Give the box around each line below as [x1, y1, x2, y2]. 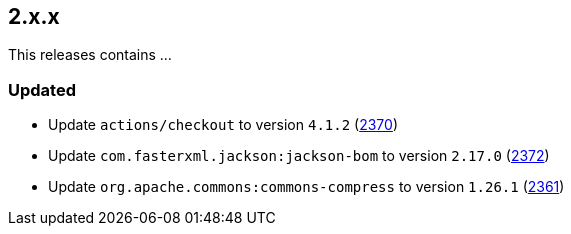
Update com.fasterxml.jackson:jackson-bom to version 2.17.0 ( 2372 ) [48, 147, 550, 165]
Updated [8, 79, 76, 100]
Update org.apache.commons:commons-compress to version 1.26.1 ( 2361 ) [48, 178, 565, 196]
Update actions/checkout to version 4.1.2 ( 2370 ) [48, 116, 398, 134]
